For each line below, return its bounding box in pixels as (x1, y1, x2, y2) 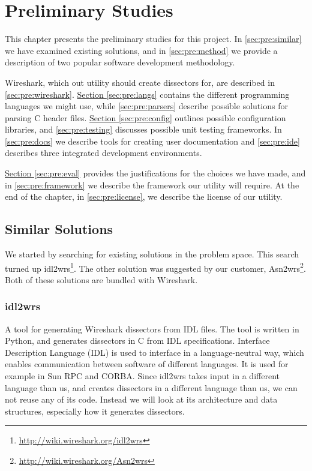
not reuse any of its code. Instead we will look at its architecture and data (5, 393, 278, 406)
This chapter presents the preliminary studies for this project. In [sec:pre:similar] (5, 32, 302, 45)
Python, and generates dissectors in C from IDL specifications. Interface (5, 334, 270, 347)
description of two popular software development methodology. (5, 56, 235, 68)
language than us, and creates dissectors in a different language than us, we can (5, 381, 298, 394)
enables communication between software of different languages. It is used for (5, 358, 289, 370)
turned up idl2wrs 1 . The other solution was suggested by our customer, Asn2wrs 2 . (5, 260, 306, 274)
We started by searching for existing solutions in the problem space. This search (5, 248, 299, 260)
